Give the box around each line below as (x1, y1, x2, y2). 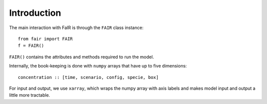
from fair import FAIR (18, 36, 73, 41)
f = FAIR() (18, 43, 44, 49)
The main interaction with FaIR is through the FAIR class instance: (9, 25, 143, 31)
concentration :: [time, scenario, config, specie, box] (18, 74, 159, 80)
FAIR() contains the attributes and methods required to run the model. (9, 54, 154, 60)
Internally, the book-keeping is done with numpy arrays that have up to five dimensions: (9, 63, 187, 69)
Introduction (9, 7, 61, 18)
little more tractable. (9, 92, 50, 98)
